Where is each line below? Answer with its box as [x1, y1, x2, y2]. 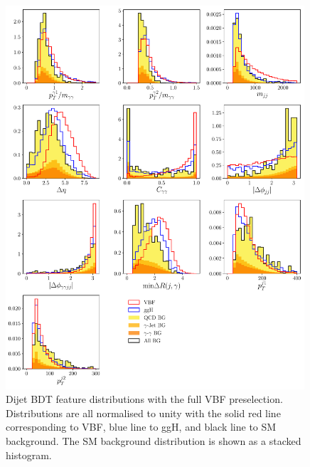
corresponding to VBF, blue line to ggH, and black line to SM [6, 419, 277, 434]
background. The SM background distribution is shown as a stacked [6, 434, 301, 448]
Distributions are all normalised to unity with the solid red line [6, 405, 281, 420]
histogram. [6, 447, 52, 462]
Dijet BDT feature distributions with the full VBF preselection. [6, 392, 283, 406]
